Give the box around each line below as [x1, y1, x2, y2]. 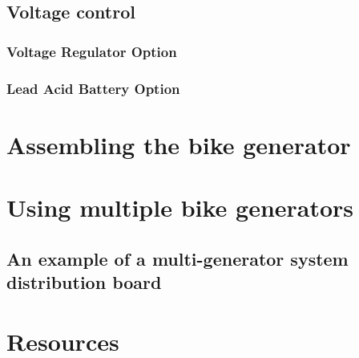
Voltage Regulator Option [6, 41, 177, 61]
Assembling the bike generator [6, 128, 351, 161]
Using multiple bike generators [6, 191, 354, 224]
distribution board [6, 270, 162, 294]
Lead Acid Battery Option [6, 78, 180, 98]
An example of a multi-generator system [6, 246, 349, 271]
